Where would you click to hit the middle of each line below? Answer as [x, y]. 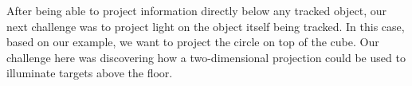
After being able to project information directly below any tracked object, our [197, 10]
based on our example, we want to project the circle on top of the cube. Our [193, 42]
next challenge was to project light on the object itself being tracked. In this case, [206, 26]
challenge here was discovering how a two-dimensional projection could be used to [206, 57]
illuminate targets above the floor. [90, 73]
